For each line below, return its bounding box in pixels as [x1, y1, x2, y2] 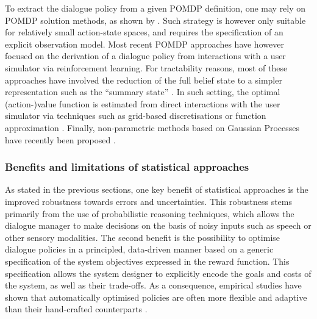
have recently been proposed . [5, 133, 116, 146]
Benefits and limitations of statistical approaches [5, 159, 249, 174]
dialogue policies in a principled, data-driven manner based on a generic [5, 243, 274, 256]
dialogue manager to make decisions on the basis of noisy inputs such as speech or [5, 219, 312, 232]
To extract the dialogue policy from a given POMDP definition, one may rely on [5, 2, 306, 14]
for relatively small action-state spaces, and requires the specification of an [5, 26, 283, 38]
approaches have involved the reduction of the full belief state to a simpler [5, 73, 282, 86]
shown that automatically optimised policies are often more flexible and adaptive [5, 290, 307, 303]
